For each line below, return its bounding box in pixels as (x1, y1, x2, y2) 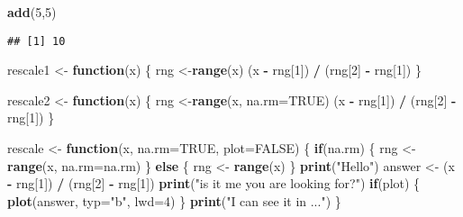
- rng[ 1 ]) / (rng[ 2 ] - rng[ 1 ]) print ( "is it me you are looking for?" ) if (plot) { (7, 174, 421, 193)
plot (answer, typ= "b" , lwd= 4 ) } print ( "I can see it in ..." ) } (7, 191, 341, 210)
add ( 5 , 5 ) (7, 3, 57, 21)
